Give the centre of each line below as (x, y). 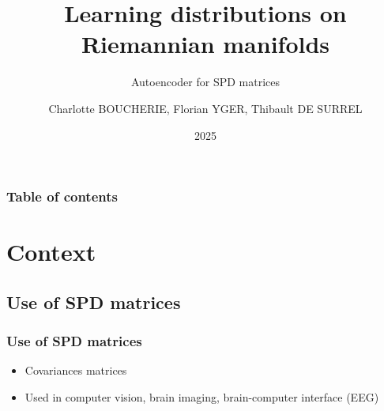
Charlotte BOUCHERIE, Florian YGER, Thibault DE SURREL (205, 108)
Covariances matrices (76, 370)
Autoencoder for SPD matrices (205, 82)
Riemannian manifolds (205, 44)
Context (51, 252)
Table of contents (62, 196)
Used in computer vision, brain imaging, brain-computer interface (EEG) (202, 396)
